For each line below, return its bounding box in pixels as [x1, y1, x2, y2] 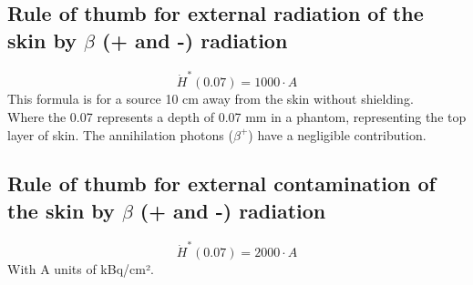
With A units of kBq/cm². [7, 260, 154, 279]
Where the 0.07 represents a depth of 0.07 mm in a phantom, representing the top [7, 107, 467, 126]
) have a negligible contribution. [248, 125, 427, 144]
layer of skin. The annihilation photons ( [7, 125, 233, 144]
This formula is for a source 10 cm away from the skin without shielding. [7, 89, 414, 108]
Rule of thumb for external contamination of [7, 169, 436, 198]
